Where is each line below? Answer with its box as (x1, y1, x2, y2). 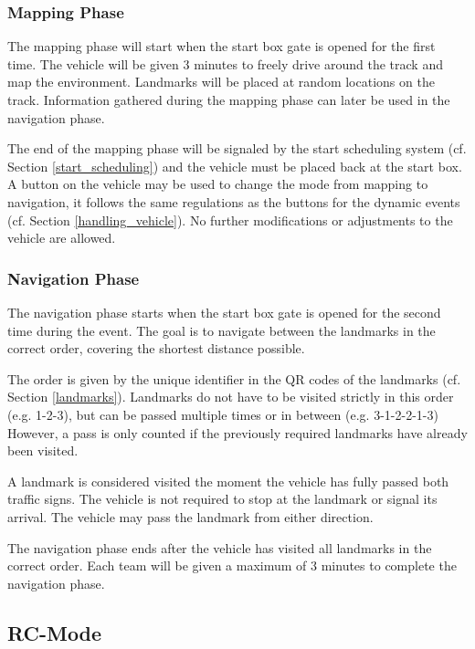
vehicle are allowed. (7, 228, 116, 247)
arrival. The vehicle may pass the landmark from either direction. (7, 507, 374, 526)
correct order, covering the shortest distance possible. (7, 339, 305, 358)
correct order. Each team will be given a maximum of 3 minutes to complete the (7, 556, 457, 575)
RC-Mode (7, 618, 102, 646)
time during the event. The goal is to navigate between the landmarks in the (7, 320, 436, 340)
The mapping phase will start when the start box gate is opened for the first (7, 37, 436, 56)
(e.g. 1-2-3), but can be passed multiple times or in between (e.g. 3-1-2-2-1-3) (7, 404, 438, 424)
